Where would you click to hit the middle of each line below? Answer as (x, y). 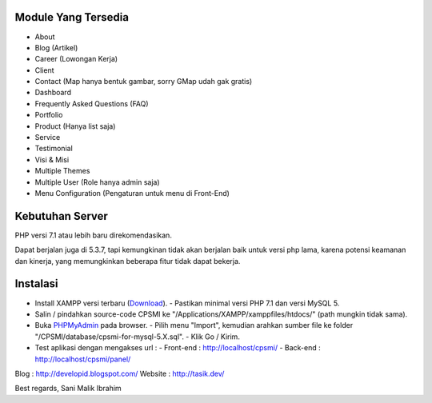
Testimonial (54, 149)
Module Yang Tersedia (72, 17)
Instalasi (37, 284)
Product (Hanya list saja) (75, 126)
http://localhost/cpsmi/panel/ (83, 359)
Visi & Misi (52, 159)
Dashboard (53, 93)
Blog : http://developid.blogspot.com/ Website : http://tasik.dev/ (120, 373)
